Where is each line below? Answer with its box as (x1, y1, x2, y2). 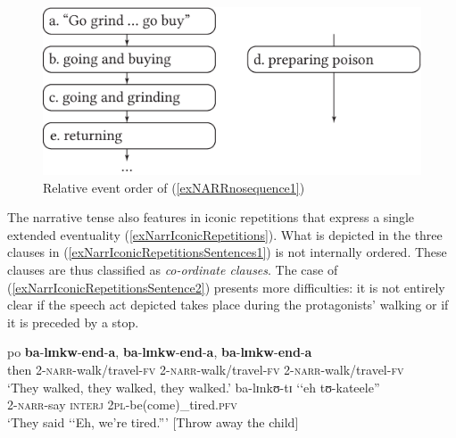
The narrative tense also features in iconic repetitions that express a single (7, 208, 415, 227)
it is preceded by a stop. (7, 312, 139, 331)
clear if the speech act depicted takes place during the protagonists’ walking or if (7, 295, 449, 314)
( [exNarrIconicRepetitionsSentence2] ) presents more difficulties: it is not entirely (7, 277, 445, 296)
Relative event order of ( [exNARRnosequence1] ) (43, 178, 305, 196)
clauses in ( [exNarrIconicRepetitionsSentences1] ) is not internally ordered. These (7, 243, 447, 261)
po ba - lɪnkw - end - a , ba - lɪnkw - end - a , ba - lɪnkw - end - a (7, 343, 312, 361)
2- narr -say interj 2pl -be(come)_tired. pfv (7, 395, 237, 414)
